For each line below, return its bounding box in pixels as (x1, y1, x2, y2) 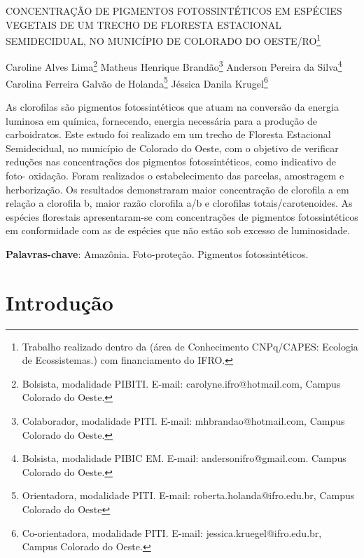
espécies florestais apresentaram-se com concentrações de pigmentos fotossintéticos (6, 209, 358, 224)
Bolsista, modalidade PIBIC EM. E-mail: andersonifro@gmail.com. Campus (22, 451, 346, 465)
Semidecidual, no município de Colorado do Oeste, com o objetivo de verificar (6, 140, 339, 155)
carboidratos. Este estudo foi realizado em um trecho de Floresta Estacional (6, 127, 331, 142)
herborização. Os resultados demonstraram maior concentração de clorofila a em (6, 182, 349, 196)
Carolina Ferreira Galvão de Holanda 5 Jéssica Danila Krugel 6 (6, 74, 268, 90)
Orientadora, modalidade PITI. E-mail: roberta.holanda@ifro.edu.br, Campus (22, 488, 355, 503)
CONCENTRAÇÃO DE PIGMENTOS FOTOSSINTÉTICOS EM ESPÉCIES (6, 4, 342, 18)
